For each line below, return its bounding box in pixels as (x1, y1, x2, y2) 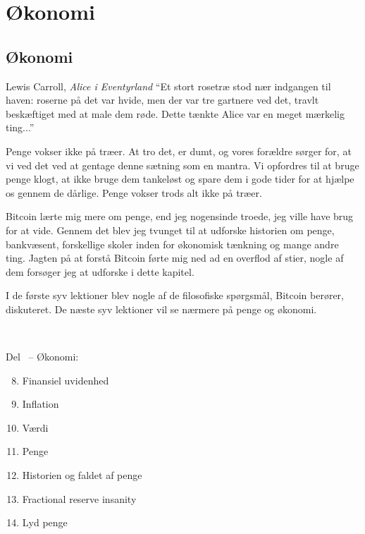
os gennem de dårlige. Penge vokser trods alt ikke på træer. (6, 185, 262, 200)
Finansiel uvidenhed (22, 372, 109, 387)
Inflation (22, 396, 59, 411)
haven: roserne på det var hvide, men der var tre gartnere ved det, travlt (6, 92, 319, 107)
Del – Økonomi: (6, 349, 79, 364)
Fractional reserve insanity (22, 491, 137, 506)
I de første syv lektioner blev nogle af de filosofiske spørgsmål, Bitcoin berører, (6, 288, 344, 303)
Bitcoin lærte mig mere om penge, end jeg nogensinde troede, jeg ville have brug (6, 209, 354, 224)
